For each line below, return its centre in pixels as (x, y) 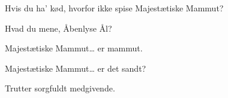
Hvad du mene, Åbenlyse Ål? (58, 28)
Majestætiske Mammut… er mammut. (74, 48)
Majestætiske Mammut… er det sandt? (76, 68)
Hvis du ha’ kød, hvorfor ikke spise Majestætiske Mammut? (114, 8)
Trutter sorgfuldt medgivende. (60, 88)
